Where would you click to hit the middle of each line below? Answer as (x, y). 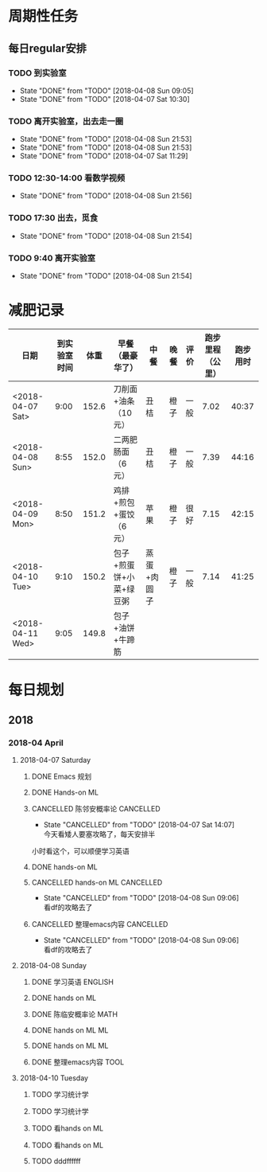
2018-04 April (36, 743)
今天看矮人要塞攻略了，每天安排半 (99, 834)
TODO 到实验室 (37, 72)
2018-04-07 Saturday (55, 760)
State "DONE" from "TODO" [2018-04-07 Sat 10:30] (105, 99)
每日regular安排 (48, 48)
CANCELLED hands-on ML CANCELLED (97, 882)
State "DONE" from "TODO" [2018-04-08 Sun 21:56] (106, 196)
